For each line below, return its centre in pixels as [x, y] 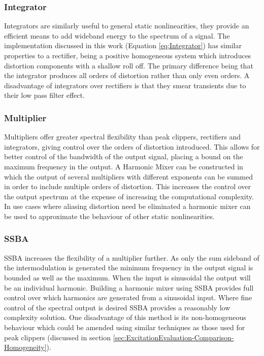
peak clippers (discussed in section [58, 337]
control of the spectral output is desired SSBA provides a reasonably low [117, 307]
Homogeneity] [25, 347]
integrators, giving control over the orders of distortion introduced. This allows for [132, 146]
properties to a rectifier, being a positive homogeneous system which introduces [128, 55]
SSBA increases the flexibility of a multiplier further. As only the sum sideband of [132, 257]
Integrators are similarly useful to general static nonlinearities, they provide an [127, 26]
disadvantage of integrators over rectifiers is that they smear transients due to [125, 85]
